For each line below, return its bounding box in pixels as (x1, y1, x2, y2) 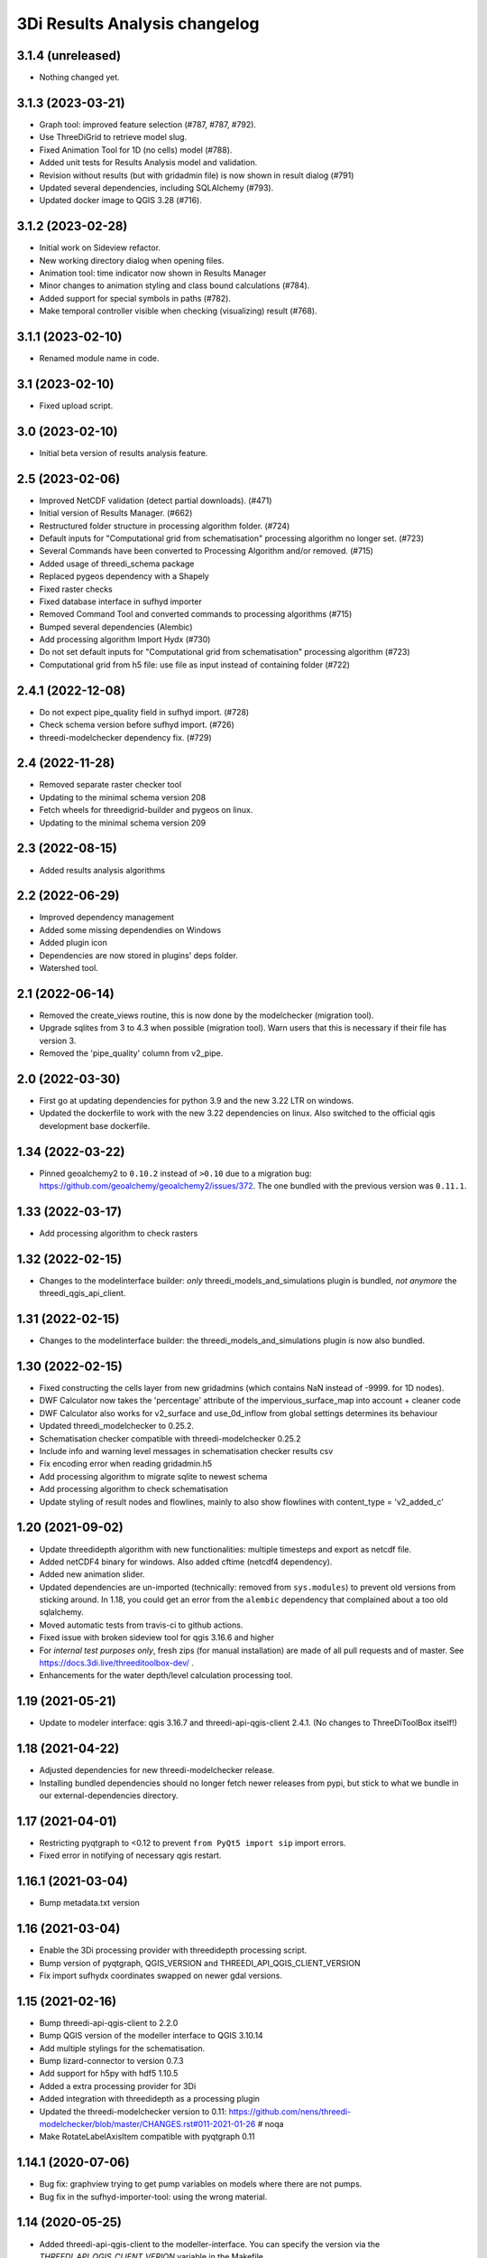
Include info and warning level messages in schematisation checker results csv (39, 1446, 334, 1457)
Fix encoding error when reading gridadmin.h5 (39, 1459, 213, 1470)
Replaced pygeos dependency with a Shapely (39, 571, 209, 582)
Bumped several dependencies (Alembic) (39, 621, 193, 632)
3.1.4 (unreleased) (16, 48, 122, 63)
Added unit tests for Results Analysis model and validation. (39, 157, 258, 168)
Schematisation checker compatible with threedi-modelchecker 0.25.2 (39, 1432, 301, 1444)
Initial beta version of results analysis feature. (39, 447, 208, 458)
